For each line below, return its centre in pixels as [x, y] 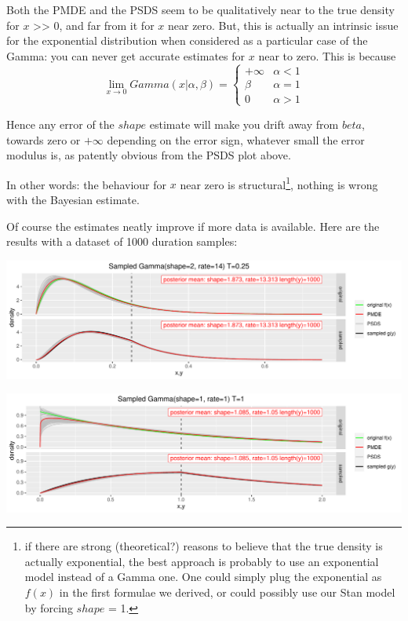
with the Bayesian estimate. [73, 199]
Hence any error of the [60, 124]
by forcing [49, 607]
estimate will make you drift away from [244, 124]
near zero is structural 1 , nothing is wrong [279, 183]
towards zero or [44, 139]
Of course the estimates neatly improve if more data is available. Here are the [193, 226]
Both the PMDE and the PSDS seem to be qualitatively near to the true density [200, 9]
